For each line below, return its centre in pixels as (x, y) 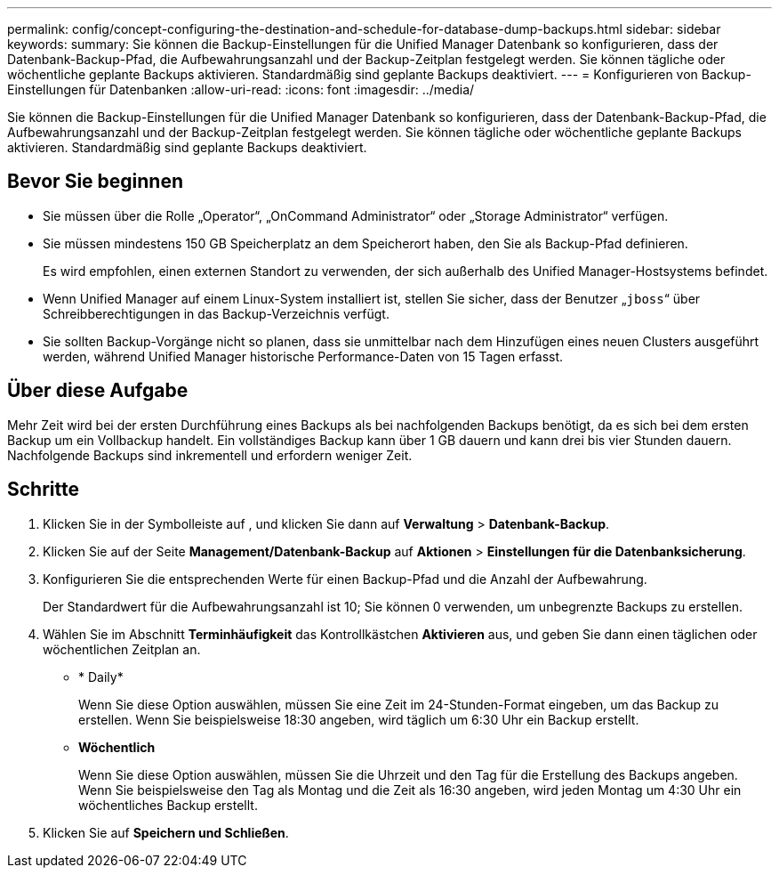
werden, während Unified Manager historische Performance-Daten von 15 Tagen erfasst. (303, 356)
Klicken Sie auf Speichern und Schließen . (166, 832)
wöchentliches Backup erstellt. (168, 805)
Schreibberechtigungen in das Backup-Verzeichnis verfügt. (216, 313)
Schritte (43, 490)
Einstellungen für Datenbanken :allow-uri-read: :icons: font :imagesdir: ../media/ (241, 89)
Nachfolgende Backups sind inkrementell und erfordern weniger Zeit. (210, 455)
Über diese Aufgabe (98, 391)
